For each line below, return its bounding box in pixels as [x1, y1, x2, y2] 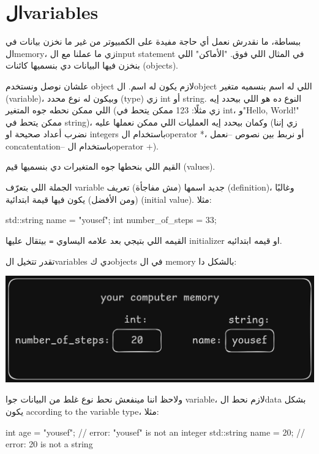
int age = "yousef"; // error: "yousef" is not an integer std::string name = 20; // [6, 425, 305, 438]
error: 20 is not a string [6, 437, 93, 450]
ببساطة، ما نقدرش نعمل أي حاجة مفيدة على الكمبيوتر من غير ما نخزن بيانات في [6, 35, 301, 48]
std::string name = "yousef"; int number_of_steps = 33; [6, 213, 217, 226]
